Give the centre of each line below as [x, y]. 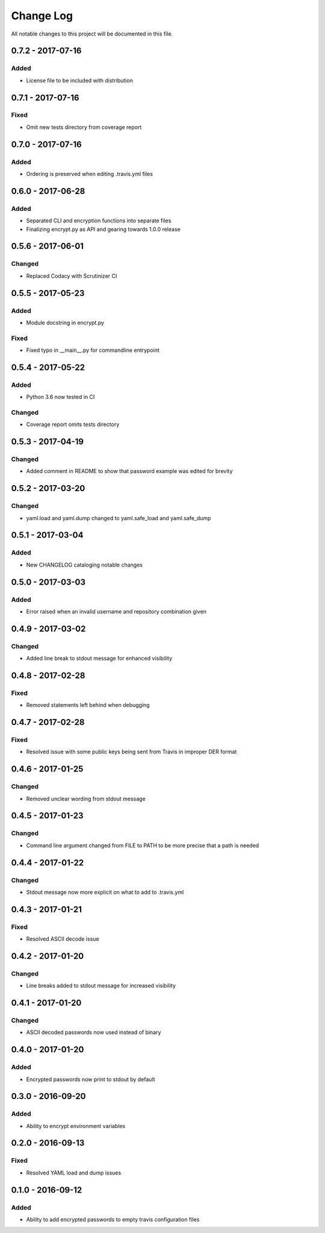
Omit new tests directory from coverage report [84, 127]
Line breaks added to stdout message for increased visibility [101, 986]
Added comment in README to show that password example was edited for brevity [129, 471]
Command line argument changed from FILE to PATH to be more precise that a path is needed [143, 845]
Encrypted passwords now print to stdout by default [91, 1079]
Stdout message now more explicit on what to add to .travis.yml [105, 892]
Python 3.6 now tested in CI [60, 397]
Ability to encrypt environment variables [76, 1126]
